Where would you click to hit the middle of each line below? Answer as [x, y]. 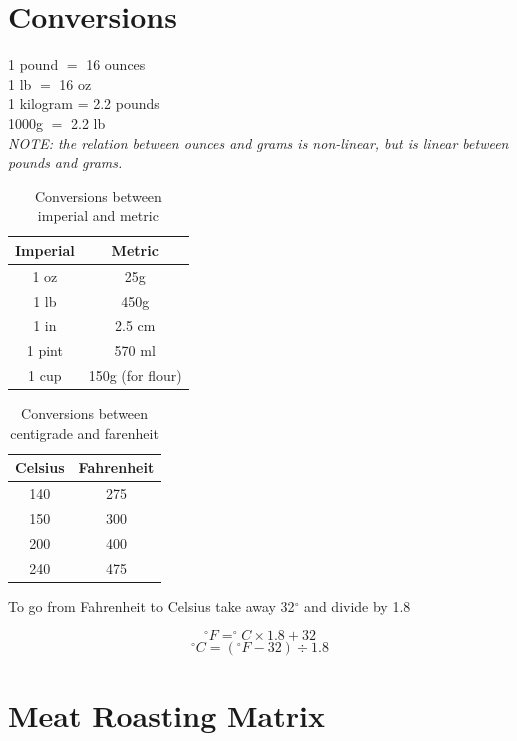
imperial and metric [98, 215]
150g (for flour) [135, 375]
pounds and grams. [65, 162]
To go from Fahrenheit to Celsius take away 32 [151, 605]
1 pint [44, 350]
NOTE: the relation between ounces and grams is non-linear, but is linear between [258, 142]
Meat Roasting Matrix [166, 714]
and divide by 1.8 [357, 605]
